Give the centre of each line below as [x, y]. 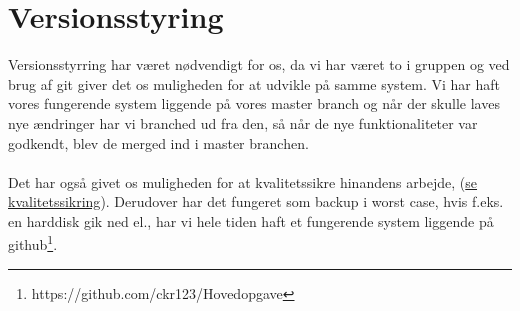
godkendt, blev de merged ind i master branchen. [158, 142]
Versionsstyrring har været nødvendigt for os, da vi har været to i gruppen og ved [259, 64]
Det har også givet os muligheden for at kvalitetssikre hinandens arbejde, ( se [243, 181]
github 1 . [33, 243]
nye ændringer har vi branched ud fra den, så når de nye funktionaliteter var [243, 122]
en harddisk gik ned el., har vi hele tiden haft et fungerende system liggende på [251, 220]
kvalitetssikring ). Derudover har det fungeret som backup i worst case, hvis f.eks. [256, 201]
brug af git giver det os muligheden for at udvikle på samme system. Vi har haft [254, 83]
